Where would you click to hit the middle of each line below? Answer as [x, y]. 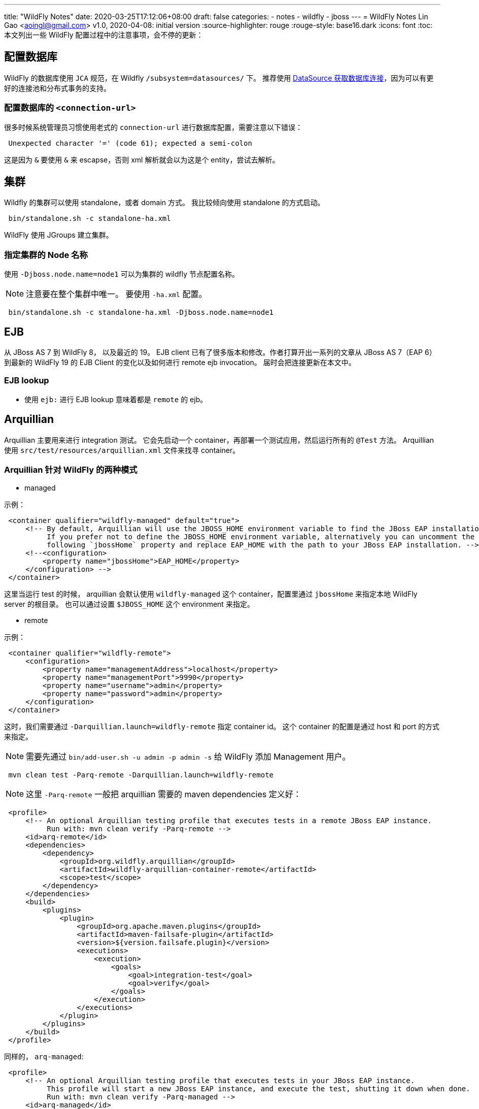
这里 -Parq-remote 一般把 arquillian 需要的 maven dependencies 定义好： [164, 794]
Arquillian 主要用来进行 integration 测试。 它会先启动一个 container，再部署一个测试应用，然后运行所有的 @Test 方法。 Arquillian [219, 440]
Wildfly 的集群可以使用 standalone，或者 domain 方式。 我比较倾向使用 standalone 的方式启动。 [164, 203]
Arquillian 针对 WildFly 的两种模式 [71, 470]
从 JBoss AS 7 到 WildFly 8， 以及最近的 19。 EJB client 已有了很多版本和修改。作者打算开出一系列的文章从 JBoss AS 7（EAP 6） [220, 352]
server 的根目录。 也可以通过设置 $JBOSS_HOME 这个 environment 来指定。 [129, 604]
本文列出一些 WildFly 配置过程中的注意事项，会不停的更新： [104, 35]
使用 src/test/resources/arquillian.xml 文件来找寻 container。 [122, 450]
